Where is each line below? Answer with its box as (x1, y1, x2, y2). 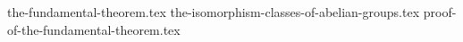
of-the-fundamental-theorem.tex (7, 20, 181, 38)
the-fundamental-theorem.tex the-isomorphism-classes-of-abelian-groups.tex (7, 3, 420, 21)
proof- (423, 3, 457, 21)
